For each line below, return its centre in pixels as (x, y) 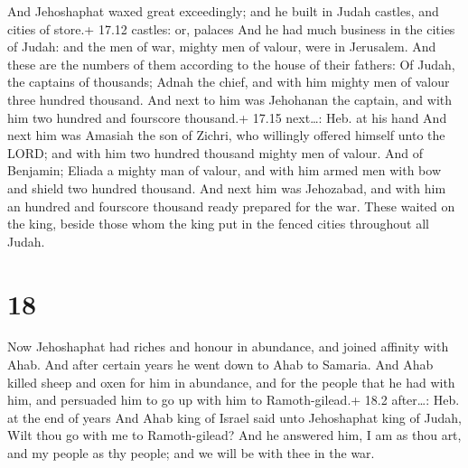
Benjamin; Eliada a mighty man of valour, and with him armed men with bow (224, 170)
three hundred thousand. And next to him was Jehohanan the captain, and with (230, 99)
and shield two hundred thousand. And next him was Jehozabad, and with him (227, 187)
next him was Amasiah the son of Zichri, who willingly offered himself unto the (226, 135)
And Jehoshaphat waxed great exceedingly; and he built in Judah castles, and (223, 11)
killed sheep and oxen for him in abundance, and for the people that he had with (231, 382)
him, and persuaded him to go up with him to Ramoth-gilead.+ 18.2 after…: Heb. (234, 400)
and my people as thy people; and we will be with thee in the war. (191, 453)
